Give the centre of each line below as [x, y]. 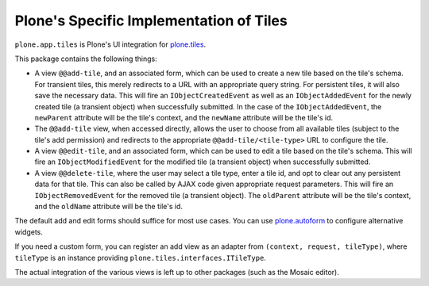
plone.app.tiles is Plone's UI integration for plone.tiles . [110, 44]
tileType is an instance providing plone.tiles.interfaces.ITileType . [140, 257]
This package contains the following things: [86, 59]
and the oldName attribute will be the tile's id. [108, 207]
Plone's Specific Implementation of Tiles [151, 21]
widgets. [29, 232]
